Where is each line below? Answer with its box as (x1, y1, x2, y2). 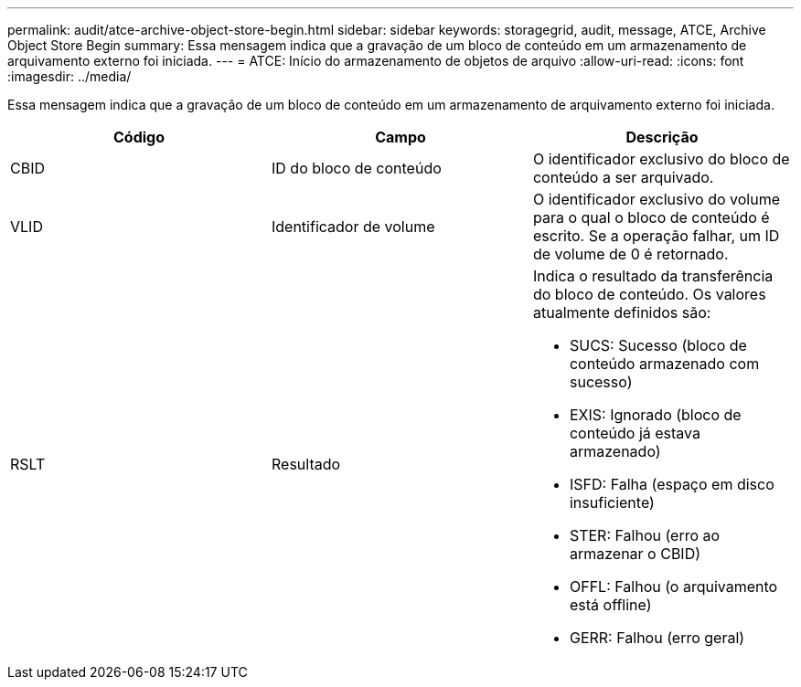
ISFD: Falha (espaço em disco (569, 475, 774, 493)
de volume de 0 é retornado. (532, 245, 729, 263)
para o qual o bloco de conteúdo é (532, 208, 770, 227)
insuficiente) (569, 493, 655, 512)
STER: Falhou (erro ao (569, 526, 721, 544)
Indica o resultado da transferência (532, 267, 774, 285)
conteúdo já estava (569, 424, 701, 442)
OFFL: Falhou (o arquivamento (569, 577, 778, 596)
